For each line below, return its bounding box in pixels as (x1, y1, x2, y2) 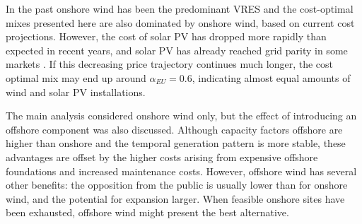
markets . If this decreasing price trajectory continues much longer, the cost (6, 57, 333, 71)
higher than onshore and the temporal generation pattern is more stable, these (6, 136, 346, 151)
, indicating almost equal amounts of (192, 70, 351, 85)
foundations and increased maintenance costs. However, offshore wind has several (6, 163, 357, 178)
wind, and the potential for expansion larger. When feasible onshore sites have (6, 191, 345, 206)
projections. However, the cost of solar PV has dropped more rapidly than (6, 29, 327, 44)
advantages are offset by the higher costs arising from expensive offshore (6, 149, 318, 164)
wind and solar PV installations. (6, 84, 146, 99)
